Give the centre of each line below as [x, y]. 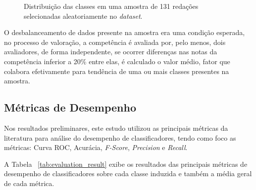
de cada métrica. [29, 183]
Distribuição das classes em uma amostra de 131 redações [111, 6]
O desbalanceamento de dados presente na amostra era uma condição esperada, [125, 32]
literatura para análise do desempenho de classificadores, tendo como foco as [120, 137]
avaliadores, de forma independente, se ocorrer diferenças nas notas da [111, 52]
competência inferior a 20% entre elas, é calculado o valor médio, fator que [117, 61]
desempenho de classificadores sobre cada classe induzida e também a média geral [128, 173]
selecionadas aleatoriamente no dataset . [83, 16]
